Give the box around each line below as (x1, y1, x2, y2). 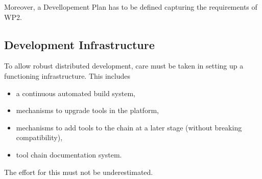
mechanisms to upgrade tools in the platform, (16, 105, 159, 116)
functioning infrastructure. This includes (4, 70, 130, 81)
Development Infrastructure (4, 36, 155, 52)
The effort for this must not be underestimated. (4, 166, 153, 177)
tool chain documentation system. (16, 149, 122, 160)
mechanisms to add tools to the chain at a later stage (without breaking (16, 122, 242, 132)
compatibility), (16, 132, 63, 143)
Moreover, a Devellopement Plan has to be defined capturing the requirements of (4, 2, 257, 12)
